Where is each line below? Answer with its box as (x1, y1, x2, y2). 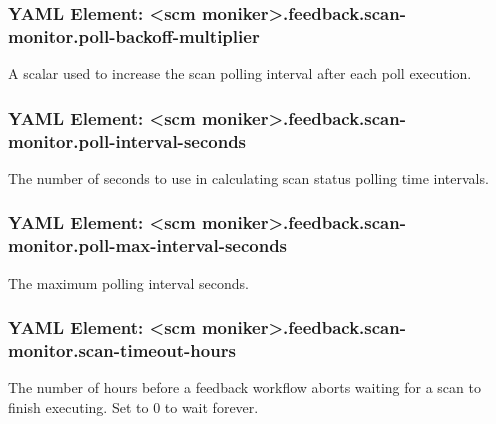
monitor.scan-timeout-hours (8, 338, 236, 363)
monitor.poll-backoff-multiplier (8, 23, 260, 48)
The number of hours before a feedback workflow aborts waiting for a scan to (8, 377, 481, 398)
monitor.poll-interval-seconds (8, 128, 247, 153)
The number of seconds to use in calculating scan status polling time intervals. (8, 167, 489, 188)
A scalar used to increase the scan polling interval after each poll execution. (8, 63, 472, 84)
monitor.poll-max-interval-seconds (8, 233, 288, 258)
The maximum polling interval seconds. (8, 272, 249, 293)
